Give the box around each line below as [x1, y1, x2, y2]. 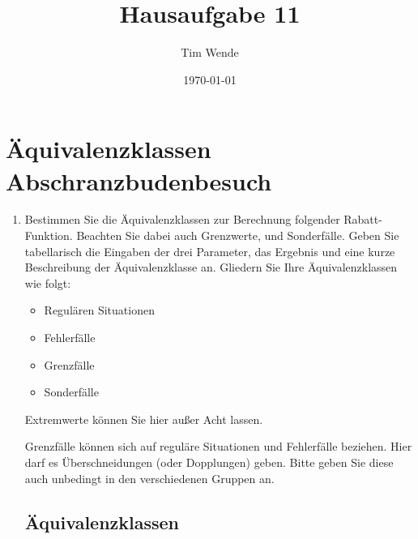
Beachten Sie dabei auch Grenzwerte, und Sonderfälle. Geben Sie [76, 227, 399, 244]
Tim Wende [181, 44, 239, 61]
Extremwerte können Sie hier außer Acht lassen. [24, 410, 263, 427]
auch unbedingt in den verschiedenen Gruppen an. [24, 469, 275, 486]
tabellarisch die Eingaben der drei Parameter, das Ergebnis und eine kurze [24, 242, 395, 259]
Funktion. [24, 227, 73, 244]
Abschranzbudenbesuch [6, 164, 272, 197]
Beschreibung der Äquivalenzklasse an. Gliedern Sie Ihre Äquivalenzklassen [24, 259, 398, 276]
